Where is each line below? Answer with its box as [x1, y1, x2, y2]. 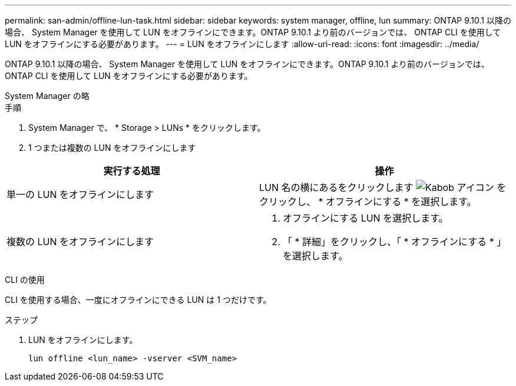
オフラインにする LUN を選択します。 [283, 212, 448, 224]
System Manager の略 [5, 91, 90, 101]
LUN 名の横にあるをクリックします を [259, 182, 507, 193]
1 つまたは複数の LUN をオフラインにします [28, 143, 196, 153]
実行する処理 [103, 165, 160, 177]
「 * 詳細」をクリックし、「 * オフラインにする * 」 [283, 236, 507, 248]
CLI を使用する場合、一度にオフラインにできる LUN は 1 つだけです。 [5, 295, 272, 305]
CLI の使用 [5, 275, 45, 285]
